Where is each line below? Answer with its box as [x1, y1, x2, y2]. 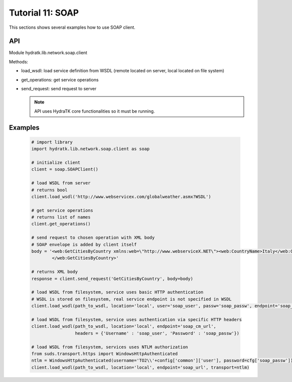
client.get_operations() [31, 221, 91, 227]
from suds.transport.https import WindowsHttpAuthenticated [31, 351, 178, 356]
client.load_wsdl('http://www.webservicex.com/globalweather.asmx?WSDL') [31, 194, 211, 200]
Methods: [9, 59, 29, 64]
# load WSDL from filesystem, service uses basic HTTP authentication [31, 289, 204, 295]
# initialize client [31, 160, 80, 165]
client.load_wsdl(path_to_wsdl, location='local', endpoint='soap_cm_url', [31, 323, 217, 329]
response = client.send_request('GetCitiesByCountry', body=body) [31, 276, 193, 281]
